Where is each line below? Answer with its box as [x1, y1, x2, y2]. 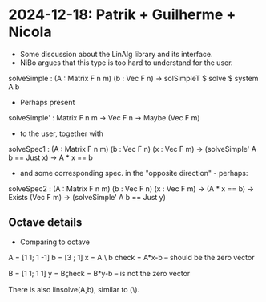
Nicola [8, 22, 52, 41]
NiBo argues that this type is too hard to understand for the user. [19, 58, 233, 67]
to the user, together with [19, 129, 104, 138]
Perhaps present [19, 97, 75, 107]
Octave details [8, 215, 83, 230]
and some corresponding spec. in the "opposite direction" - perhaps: [19, 168, 248, 178]
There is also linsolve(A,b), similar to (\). [8, 284, 140, 294]
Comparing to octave [19, 237, 91, 247]
